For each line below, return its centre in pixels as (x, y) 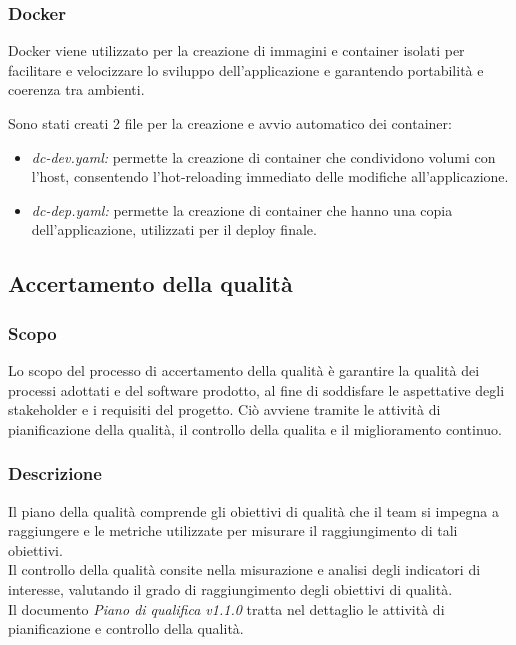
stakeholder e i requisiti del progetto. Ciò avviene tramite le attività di (224, 409)
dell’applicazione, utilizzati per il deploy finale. (174, 229)
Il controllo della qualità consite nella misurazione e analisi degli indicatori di (244, 569)
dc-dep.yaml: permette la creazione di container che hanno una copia (242, 209)
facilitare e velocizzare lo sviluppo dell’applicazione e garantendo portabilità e (246, 69)
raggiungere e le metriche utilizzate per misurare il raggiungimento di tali (233, 530)
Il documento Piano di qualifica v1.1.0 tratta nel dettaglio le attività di (226, 608)
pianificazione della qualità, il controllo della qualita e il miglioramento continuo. (255, 428)
